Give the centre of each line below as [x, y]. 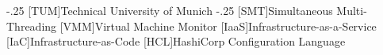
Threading [32, 26]
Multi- [352, 10]
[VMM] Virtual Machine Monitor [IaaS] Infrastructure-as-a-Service [218, 26]
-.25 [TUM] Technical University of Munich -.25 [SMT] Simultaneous [170, 10]
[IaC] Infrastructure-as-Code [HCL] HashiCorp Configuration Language [176, 41]
